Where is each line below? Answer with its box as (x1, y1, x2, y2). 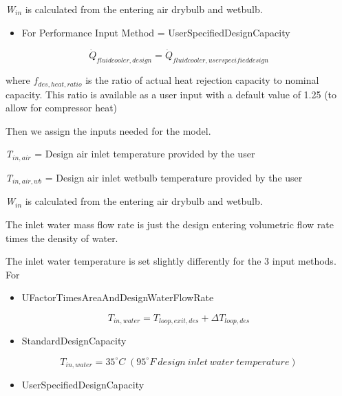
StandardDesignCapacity (21, 333, 127, 348)
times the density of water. (6, 230, 118, 245)
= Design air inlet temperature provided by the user (34, 146, 255, 161)
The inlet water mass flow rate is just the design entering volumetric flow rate (6, 217, 334, 231)
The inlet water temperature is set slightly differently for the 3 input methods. (6, 254, 336, 268)
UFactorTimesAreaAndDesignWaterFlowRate (21, 290, 214, 305)
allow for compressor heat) (6, 100, 118, 115)
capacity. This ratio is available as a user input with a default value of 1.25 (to (6, 87, 337, 101)
